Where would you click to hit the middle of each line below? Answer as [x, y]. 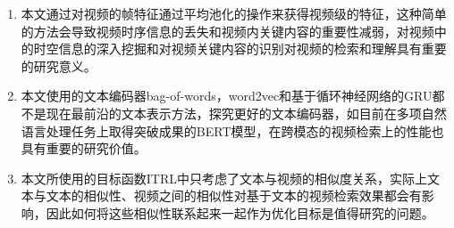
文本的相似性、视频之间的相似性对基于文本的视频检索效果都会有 [234, 195]
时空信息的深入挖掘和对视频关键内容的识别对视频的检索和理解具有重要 [240, 49]
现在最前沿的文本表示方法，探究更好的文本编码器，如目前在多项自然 [246, 113]
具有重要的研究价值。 [84, 148]
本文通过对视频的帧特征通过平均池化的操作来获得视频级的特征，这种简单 [234, 13]
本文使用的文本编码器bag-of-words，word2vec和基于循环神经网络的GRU [227, 96]
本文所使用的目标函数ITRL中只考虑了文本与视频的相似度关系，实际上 [224, 178]
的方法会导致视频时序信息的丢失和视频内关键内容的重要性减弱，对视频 [227, 31]
